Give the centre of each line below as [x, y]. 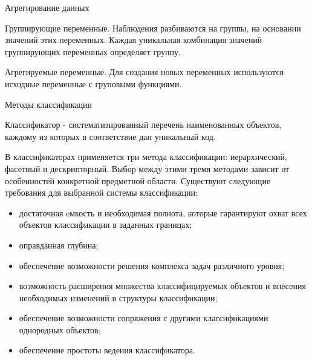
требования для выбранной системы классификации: [101, 192]
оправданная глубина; [59, 245]
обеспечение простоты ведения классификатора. [107, 350]
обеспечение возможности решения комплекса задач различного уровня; [152, 265]
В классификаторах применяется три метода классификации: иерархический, [146, 157]
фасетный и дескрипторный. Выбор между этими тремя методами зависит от [147, 168]
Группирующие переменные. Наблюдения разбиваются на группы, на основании [153, 28]
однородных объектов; [60, 329]
